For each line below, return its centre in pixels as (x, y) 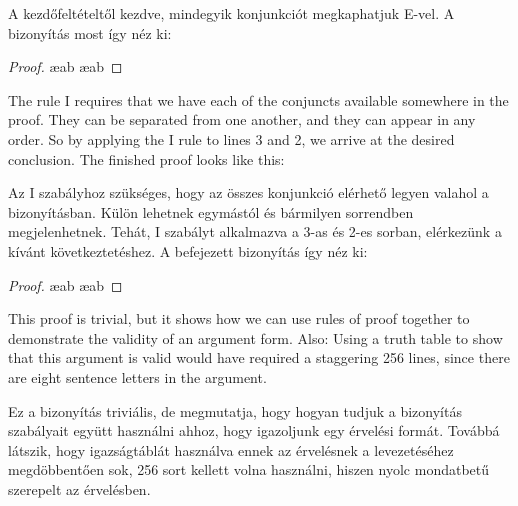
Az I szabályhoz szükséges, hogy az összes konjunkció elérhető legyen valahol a (248, 192)
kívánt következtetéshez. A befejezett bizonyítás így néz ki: (188, 250)
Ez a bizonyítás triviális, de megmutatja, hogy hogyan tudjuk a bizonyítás (235, 410)
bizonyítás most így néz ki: (90, 32)
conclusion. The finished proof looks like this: (146, 158)
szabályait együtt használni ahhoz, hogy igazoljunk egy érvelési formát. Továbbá (254, 430)
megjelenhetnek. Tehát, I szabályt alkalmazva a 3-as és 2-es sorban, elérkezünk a (255, 231)
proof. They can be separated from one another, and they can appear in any (242, 119)
